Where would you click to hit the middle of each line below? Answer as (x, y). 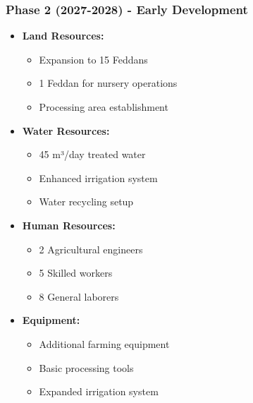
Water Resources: (66, 130)
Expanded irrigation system (99, 391)
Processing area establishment (104, 107)
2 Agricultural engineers (91, 249)
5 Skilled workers (76, 273)
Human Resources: (69, 225)
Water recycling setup (86, 202)
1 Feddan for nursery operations (108, 83)
